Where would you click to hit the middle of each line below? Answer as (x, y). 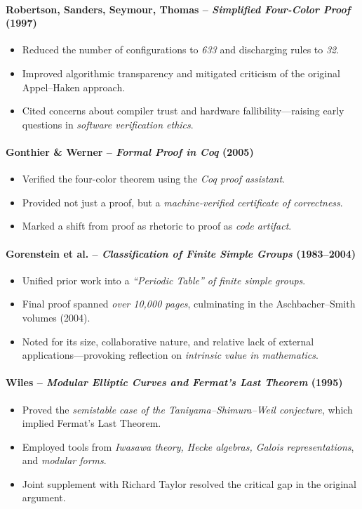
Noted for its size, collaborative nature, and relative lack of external (168, 341)
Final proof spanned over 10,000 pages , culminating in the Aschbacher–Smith (189, 304)
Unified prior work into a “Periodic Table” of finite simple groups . (164, 280)
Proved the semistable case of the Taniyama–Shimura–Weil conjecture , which (187, 409)
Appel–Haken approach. (74, 87)
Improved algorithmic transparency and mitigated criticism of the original (181, 73)
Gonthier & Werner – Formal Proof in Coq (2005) (130, 151)
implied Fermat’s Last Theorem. (92, 423)
